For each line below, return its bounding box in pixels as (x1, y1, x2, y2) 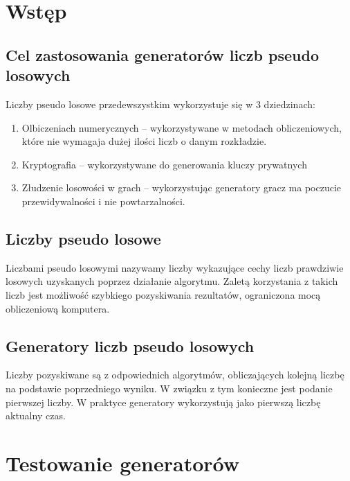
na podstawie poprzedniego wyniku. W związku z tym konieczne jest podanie (6, 381, 333, 395)
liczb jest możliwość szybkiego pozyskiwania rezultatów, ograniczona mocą (6, 287, 321, 301)
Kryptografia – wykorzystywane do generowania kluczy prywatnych (21, 157, 307, 171)
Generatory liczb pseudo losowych (6, 335, 255, 356)
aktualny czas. (6, 408, 66, 423)
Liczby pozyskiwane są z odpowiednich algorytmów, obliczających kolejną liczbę (6, 367, 344, 382)
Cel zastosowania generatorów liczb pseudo (6, 44, 319, 65)
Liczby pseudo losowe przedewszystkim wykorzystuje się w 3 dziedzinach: (6, 96, 315, 111)
